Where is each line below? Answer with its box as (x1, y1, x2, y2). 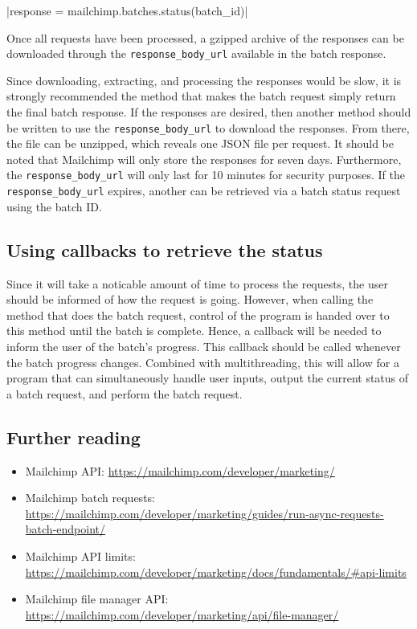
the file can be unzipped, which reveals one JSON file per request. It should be (6, 135, 394, 152)
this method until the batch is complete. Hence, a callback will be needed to (6, 322, 382, 339)
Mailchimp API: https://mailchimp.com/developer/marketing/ (25, 462, 335, 479)
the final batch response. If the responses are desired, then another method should (6, 104, 411, 120)
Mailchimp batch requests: (25, 489, 155, 506)
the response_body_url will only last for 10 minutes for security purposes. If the (6, 166, 405, 183)
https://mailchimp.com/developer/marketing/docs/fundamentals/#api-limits (25, 563, 407, 580)
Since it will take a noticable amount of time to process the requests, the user (6, 275, 388, 292)
